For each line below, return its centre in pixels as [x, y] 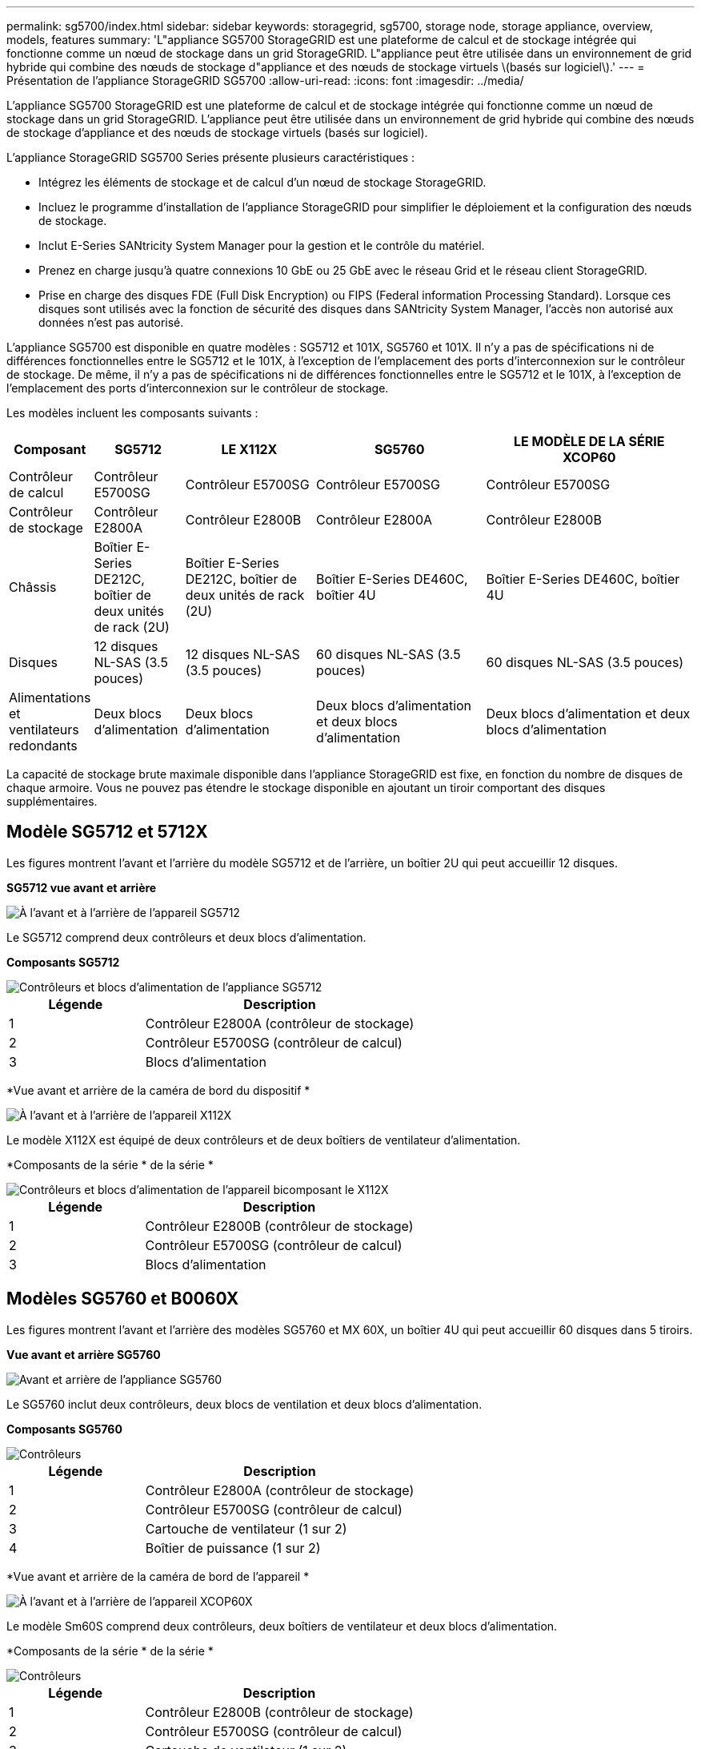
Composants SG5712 [63, 962]
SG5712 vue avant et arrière [82, 887]
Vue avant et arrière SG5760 [84, 1354]
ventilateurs [44, 730]
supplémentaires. [52, 801]
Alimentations [50, 698]
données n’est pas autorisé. [111, 322]
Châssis [33, 587]
